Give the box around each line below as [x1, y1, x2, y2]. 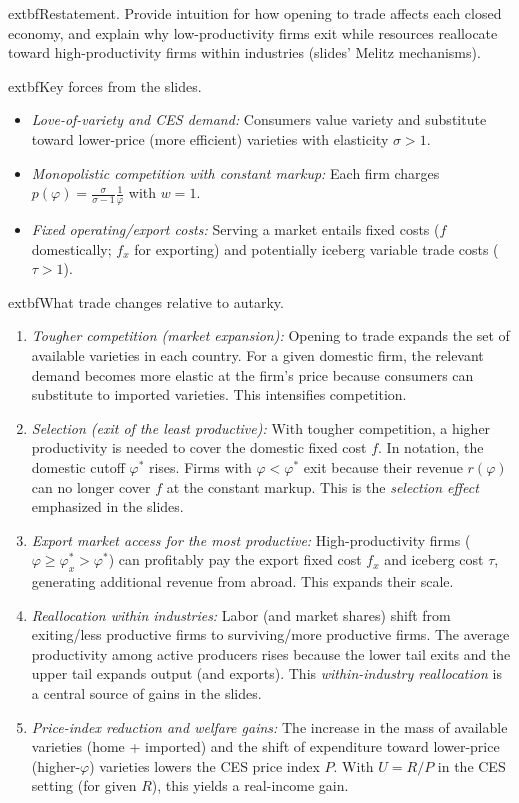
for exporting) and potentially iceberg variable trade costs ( [134, 238, 499, 259]
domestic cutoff [31, 456, 125, 477]
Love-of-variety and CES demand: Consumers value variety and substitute [31, 109, 487, 130]
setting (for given [31, 775, 137, 796]
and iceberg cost [384, 549, 484, 570]
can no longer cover [31, 476, 151, 497]
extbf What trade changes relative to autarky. [8, 291, 284, 312]
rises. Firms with [148, 456, 252, 477]
